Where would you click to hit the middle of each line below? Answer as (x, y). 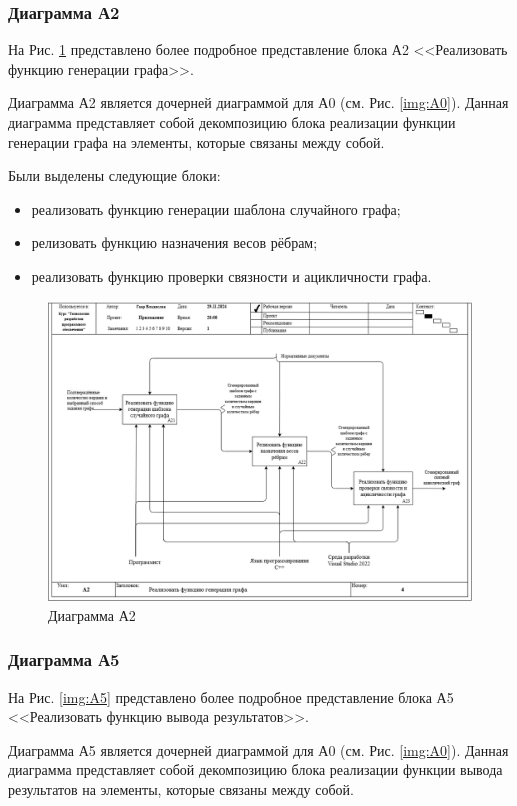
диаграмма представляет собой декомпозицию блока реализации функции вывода (255, 769)
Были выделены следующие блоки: (114, 175)
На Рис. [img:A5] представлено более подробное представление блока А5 (231, 696)
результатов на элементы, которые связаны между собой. (181, 788)
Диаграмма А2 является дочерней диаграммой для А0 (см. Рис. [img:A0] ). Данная (258, 102)
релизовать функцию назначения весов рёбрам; (174, 242)
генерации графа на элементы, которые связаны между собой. (196, 141)
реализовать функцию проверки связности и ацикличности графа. (231, 275)
